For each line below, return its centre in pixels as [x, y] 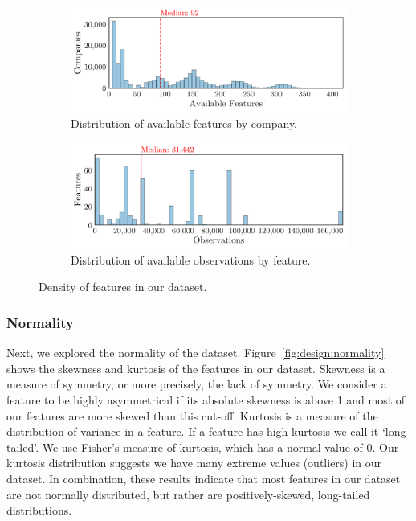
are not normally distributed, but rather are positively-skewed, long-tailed [188, 494]
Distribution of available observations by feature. [191, 259]
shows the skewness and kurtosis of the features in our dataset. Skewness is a [196, 368]
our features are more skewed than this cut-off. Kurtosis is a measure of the [192, 415]
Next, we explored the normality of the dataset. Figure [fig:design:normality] [196, 353]
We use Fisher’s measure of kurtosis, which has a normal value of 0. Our [220, 447]
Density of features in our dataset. [123, 287]
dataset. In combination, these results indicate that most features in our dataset [204, 478]
